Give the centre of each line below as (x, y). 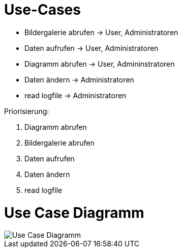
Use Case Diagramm (74, 213)
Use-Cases (42, 10)
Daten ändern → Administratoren (79, 79)
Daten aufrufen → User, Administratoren (92, 48)
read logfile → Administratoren (75, 95)
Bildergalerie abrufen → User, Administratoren (101, 32)
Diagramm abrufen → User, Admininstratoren (100, 64)
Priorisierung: (27, 111)
